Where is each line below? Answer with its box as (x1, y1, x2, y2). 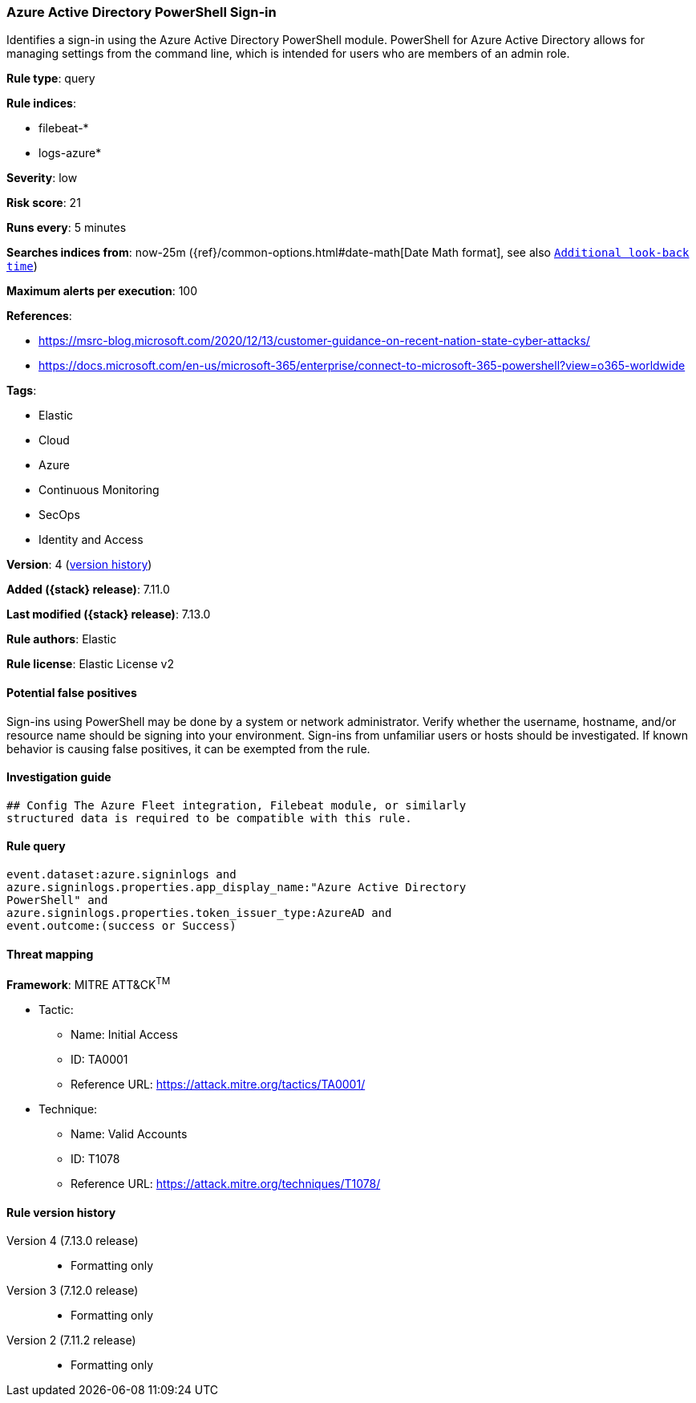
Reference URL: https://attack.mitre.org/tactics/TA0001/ (71, 1077, 366, 1091)
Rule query (6, 839, 66, 854)
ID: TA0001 (71, 1052, 128, 1066)
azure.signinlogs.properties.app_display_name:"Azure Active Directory (6, 881, 467, 894)
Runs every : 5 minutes (6, 221, 127, 235)
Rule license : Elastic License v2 (6, 657, 174, 671)
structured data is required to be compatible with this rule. (6, 811, 412, 825)
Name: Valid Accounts (71, 1126, 188, 1141)
